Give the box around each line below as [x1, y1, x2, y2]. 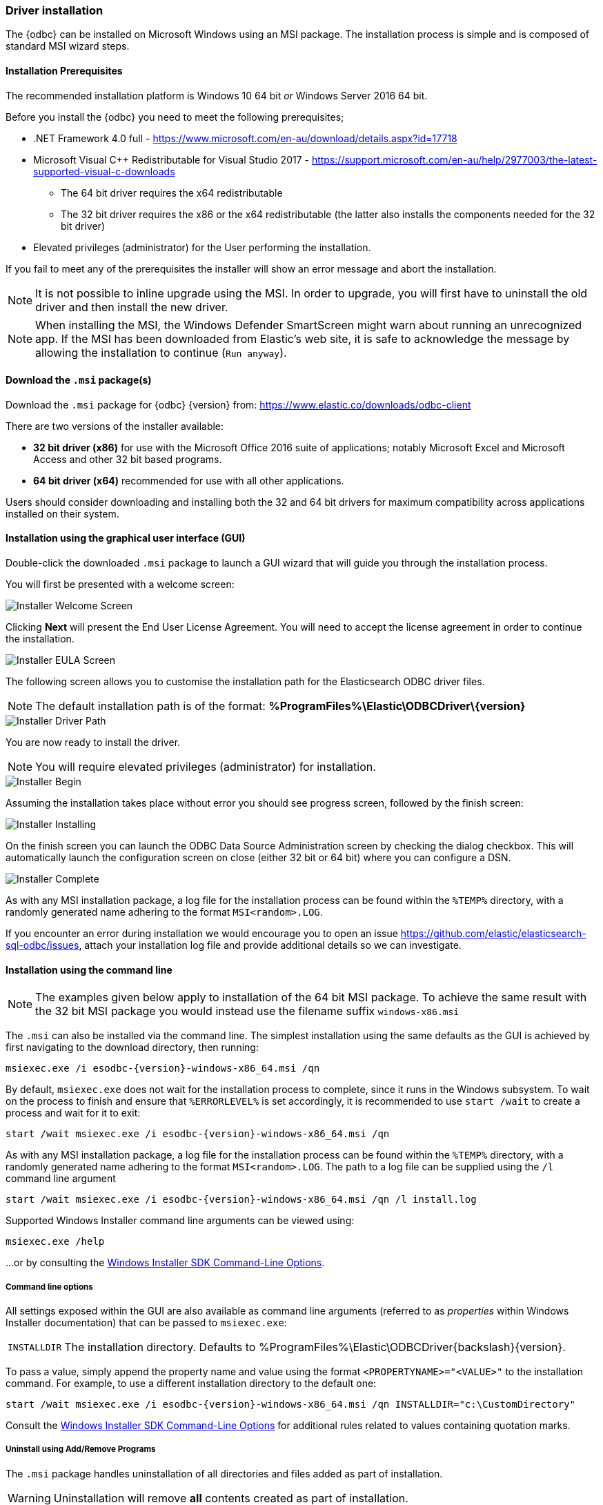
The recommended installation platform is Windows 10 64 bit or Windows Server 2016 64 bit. [6, 89, 428, 101]
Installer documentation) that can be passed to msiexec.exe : [6, 1317, 287, 1329]
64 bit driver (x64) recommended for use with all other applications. [33, 474, 344, 486]
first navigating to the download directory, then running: [6, 1041, 259, 1054]
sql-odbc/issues [6, 939, 79, 952]
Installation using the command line [6, 963, 172, 976]
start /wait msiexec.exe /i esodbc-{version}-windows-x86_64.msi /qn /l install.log [6, 1194, 477, 1206]
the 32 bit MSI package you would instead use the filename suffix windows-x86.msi [35, 1004, 459, 1019]
